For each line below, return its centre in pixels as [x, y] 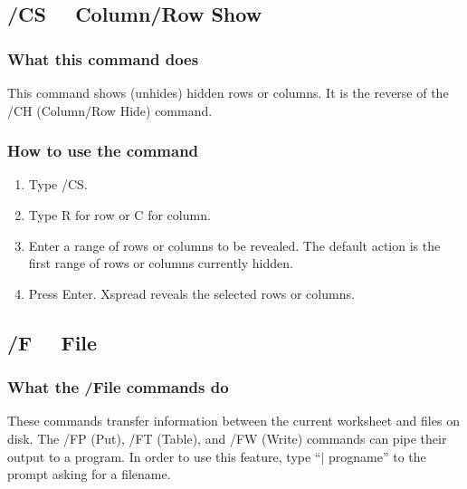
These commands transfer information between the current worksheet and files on [233, 421]
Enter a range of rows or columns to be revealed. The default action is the [234, 245]
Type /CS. [58, 184]
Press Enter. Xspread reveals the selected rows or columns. [191, 293]
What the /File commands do [118, 387]
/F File [52, 342]
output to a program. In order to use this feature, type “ [164, 456]
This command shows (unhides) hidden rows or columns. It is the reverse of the [228, 92]
